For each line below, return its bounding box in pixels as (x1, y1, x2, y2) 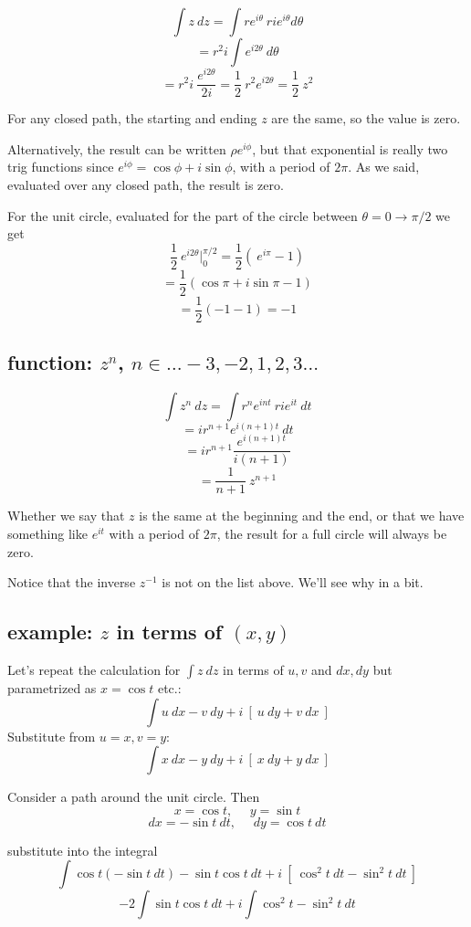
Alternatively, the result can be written (7, 139, 226, 158)
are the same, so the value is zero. (271, 109, 461, 128)
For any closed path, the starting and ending (7, 109, 257, 128)
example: (7, 617, 93, 646)
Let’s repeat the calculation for (7, 659, 181, 679)
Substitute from (7, 726, 96, 745)
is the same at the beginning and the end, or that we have (139, 506, 465, 525)
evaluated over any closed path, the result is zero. (7, 174, 284, 194)
